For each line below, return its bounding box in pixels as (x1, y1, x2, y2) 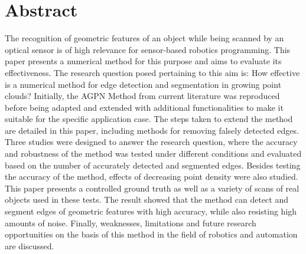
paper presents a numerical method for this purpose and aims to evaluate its (5, 55, 282, 67)
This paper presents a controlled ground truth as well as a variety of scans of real (5, 182, 300, 194)
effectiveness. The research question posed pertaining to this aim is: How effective (5, 66, 300, 78)
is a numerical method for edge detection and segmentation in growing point (5, 78, 282, 90)
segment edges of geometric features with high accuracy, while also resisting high (5, 205, 297, 217)
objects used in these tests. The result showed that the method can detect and (5, 193, 289, 206)
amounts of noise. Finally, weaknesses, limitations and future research (5, 216, 256, 229)
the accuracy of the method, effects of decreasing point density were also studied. (5, 170, 298, 183)
